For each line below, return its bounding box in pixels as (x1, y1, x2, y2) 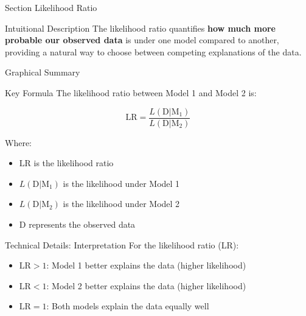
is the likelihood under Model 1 (63, 177, 180, 189)
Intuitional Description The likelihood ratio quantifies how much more (5, 21, 276, 34)
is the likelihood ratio (33, 156, 114, 169)
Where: (5, 136, 32, 149)
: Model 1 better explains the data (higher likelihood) (46, 259, 246, 272)
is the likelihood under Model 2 (63, 197, 180, 210)
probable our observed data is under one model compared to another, (5, 33, 279, 46)
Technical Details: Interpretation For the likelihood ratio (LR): (5, 238, 239, 251)
